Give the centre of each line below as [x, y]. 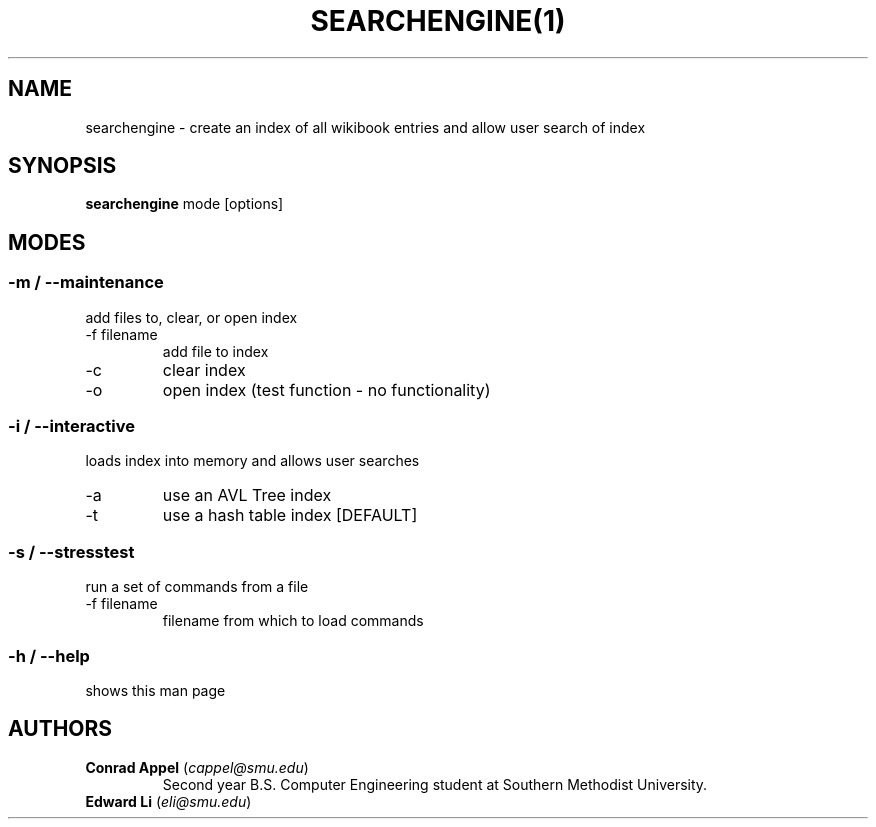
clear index [204, 369]
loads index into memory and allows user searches [252, 461]
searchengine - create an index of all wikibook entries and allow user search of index [365, 127]
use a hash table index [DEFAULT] [290, 515]
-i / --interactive [71, 426]
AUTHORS [60, 729]
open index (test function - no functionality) [326, 389]
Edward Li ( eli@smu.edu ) [168, 801]
